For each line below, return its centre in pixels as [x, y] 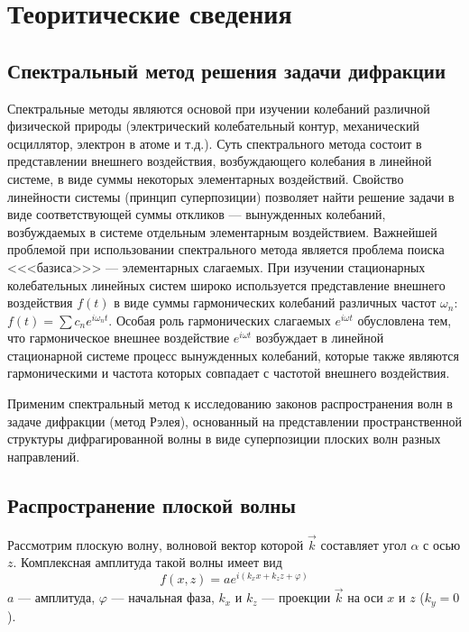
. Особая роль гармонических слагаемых [220, 320]
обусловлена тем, [405, 320]
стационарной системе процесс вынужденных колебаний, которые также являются [233, 355]
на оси [365, 597]
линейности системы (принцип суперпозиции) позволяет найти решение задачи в [231, 196]
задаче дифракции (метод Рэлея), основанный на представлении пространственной [234, 421]
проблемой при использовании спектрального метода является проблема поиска [226, 249]
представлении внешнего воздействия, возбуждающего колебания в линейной [220, 161]
